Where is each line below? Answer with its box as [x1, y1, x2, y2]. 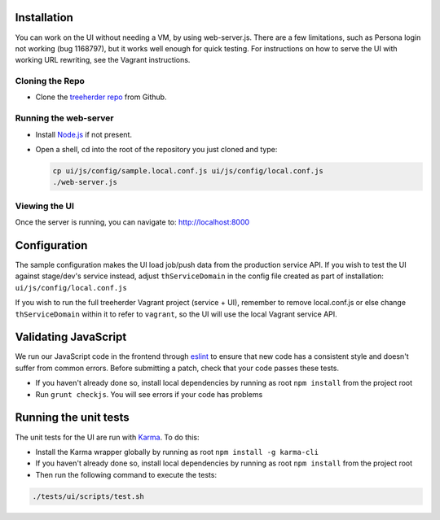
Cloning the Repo [15, 76, 86, 87]
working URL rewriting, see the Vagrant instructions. [15, 55, 191, 65]
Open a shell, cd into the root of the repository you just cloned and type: [35, 144, 278, 154]
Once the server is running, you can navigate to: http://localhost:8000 [15, 217, 250, 227]
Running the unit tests [15, 411, 130, 425]
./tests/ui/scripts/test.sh [32, 492, 144, 500]
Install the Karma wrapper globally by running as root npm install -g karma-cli [35, 447, 319, 457]
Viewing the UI [15, 200, 75, 212]
